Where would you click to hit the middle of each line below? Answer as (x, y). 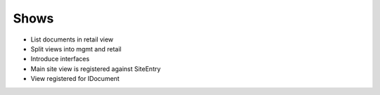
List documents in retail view (72, 39)
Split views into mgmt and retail (76, 49)
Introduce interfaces (60, 59)
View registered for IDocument (75, 79)
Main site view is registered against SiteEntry (96, 69)
